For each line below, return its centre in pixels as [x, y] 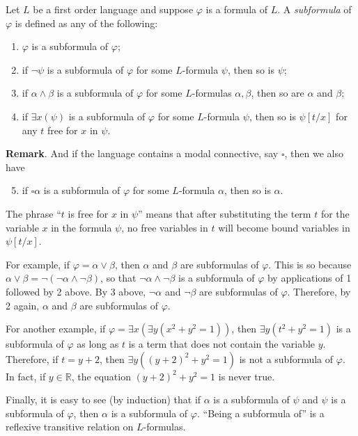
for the [335, 213]
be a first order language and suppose [113, 9]
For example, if [38, 264]
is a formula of [236, 9]
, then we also [314, 153]
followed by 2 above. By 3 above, [76, 291]
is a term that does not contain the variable [222, 344]
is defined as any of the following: [86, 23]
